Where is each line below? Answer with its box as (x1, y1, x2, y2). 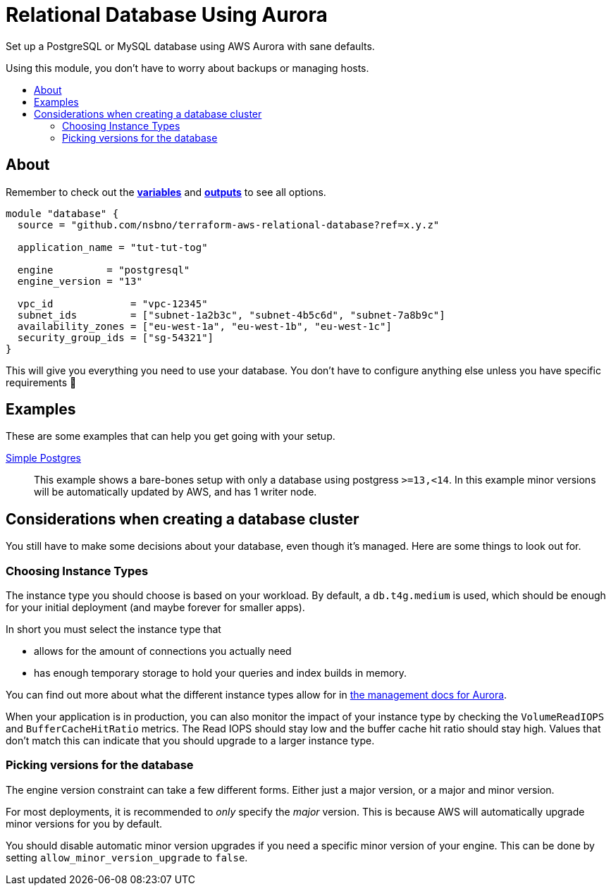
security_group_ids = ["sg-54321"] (17, 331, 214, 343)
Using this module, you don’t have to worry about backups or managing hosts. (6, 61, 369, 74)
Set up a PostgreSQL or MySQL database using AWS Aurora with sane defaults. (6, 39, 375, 52)
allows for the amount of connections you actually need (34, 645, 292, 658)
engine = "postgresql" (17, 264, 190, 276)
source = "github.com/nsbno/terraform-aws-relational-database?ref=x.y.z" (17, 219, 440, 231)
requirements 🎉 (6, 376, 77, 388)
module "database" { (6, 207, 119, 219)
